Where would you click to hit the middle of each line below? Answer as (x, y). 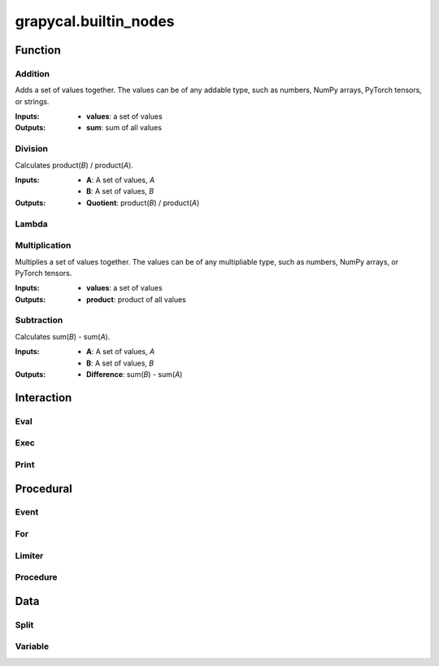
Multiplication (43, 246)
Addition (33, 73)
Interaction (43, 398)
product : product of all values (137, 299)
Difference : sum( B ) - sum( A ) (135, 374)
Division (32, 149)
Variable (32, 646)
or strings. (32, 101)
